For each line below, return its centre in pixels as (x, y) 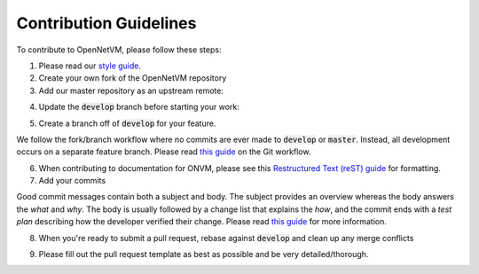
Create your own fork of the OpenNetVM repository (133, 78)
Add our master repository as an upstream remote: (131, 90)
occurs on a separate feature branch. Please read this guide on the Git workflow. (164, 152)
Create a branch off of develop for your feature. (127, 123)
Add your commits (72, 181)
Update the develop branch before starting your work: (139, 107)
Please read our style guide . (90, 66)
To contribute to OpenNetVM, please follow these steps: (119, 50)
